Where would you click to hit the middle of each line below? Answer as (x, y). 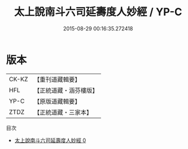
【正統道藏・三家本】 (63, 112)
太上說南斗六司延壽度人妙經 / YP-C (98, 12)
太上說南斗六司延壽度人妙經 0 (50, 140)
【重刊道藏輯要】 (57, 79)
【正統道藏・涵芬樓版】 (66, 90)
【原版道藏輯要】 (57, 101)
